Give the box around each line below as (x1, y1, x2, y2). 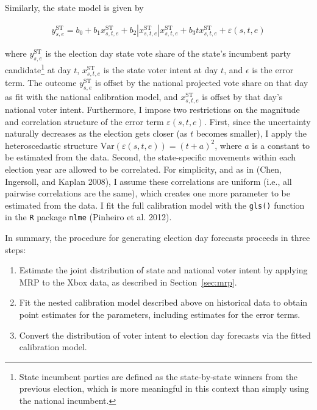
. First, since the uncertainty (204, 115, 311, 128)
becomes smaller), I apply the (196, 127, 307, 140)
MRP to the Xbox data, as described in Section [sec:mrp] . (19, 275, 237, 288)
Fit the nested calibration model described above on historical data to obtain (19, 296, 308, 309)
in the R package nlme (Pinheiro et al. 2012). (5, 210, 172, 223)
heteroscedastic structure (5, 138, 98, 151)
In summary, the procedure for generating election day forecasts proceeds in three (5, 231, 310, 244)
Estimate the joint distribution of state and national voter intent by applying (19, 264, 308, 276)
